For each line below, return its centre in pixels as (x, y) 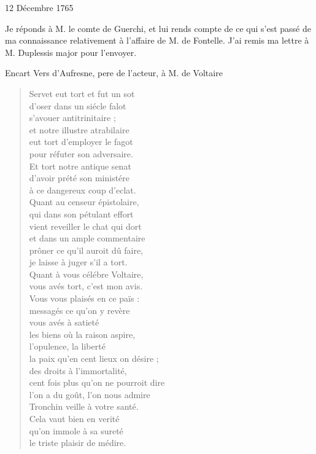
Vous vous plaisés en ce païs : (84, 298)
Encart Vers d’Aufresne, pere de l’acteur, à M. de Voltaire (114, 73)
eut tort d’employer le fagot (81, 142)
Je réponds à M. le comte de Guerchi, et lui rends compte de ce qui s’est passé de (158, 28)
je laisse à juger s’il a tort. (78, 262)
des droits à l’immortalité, (78, 370)
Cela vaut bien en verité (74, 418)
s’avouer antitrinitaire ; (72, 118)
